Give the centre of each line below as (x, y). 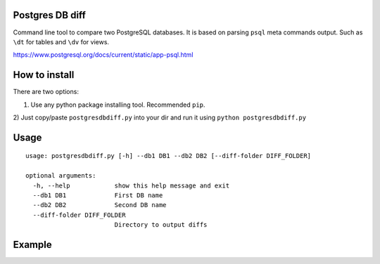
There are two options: (46, 92)
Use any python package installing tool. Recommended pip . (118, 105)
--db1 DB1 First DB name (98, 195)
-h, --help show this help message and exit (131, 185)
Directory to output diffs (161, 225)
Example (32, 245)
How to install (44, 75)
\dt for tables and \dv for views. (61, 41)
